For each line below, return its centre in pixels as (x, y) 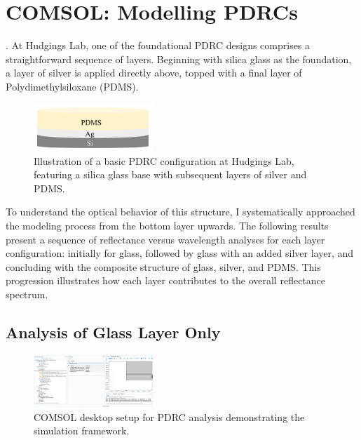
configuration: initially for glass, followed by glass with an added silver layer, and (180, 253)
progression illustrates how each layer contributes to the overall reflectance (166, 280)
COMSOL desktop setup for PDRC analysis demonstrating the (169, 416)
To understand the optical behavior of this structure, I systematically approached (180, 212)
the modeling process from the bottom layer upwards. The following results (167, 226)
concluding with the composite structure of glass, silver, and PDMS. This (163, 266)
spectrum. (27, 294)
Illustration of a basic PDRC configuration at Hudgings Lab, (164, 160)
